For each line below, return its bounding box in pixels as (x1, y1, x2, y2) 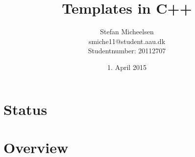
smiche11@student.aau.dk (88, 36, 166, 46)
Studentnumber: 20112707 (88, 45, 166, 56)
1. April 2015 (107, 62, 146, 72)
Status (3, 99, 48, 119)
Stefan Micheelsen (100, 26, 154, 37)
